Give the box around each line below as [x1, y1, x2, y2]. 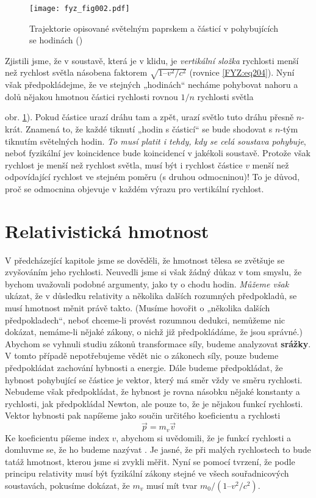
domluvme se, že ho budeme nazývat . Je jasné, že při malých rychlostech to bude [5, 443, 311, 456]
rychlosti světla [197, 90, 254, 103]
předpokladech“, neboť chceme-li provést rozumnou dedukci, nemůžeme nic [5, 313, 285, 326]
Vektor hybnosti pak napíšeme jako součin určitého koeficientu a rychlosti [5, 409, 281, 422]
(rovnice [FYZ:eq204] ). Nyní [189, 66, 295, 79]
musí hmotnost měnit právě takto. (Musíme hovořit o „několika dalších [5, 301, 270, 314]
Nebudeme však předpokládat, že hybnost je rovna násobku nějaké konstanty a [5, 385, 300, 398]
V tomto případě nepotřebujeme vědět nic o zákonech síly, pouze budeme [5, 349, 279, 362]
